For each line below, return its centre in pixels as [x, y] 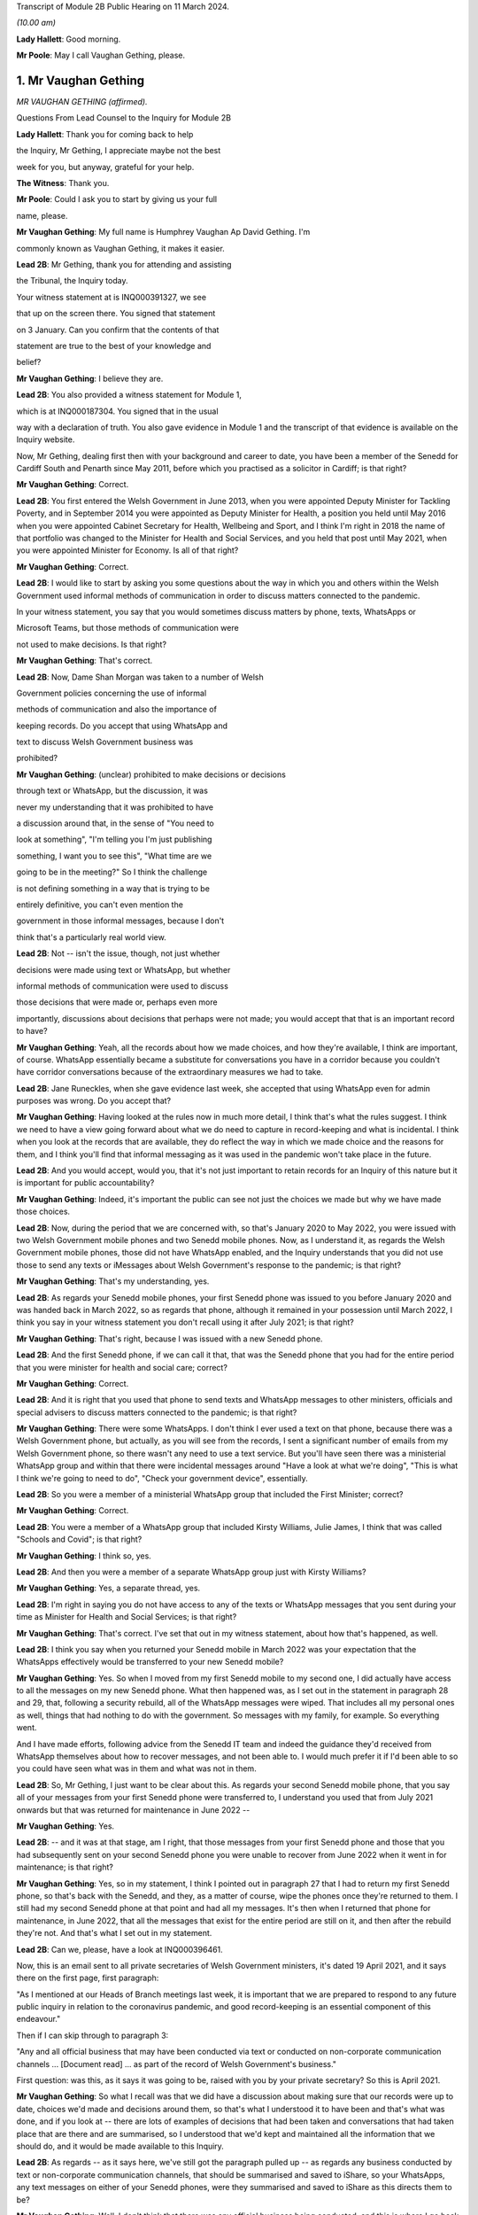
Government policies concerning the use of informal [112, 693]
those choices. [43, 1212]
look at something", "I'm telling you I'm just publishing [114, 839]
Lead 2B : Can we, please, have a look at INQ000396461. [119, 1949]
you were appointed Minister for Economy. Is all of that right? [127, 550]
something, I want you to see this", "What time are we [114, 856]
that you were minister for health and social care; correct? [122, 1367]
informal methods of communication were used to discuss [123, 986]
